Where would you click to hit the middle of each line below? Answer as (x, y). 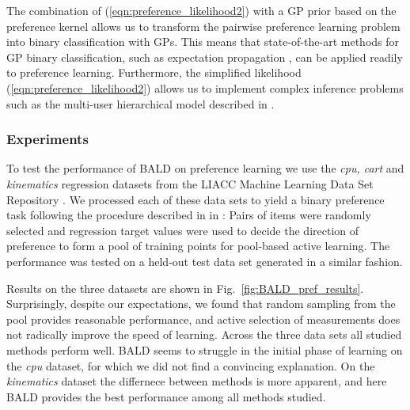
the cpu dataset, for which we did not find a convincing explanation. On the (191, 365)
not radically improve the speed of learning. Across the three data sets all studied (204, 334)
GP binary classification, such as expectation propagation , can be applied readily (205, 57)
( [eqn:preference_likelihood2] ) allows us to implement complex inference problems (205, 87)
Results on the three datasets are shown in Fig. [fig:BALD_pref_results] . (185, 288)
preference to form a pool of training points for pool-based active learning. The (198, 246)
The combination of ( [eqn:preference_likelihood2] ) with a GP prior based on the (201, 10)
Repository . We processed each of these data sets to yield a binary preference (196, 199)
